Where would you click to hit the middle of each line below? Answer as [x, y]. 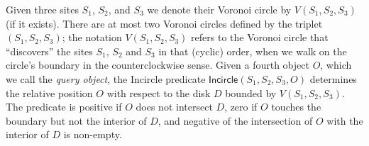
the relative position [49, 92]
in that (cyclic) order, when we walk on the [253, 51]
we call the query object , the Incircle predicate [106, 78]
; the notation [92, 37]
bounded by [251, 92]
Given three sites [42, 9]
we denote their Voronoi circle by [219, 9]
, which [336, 65]
